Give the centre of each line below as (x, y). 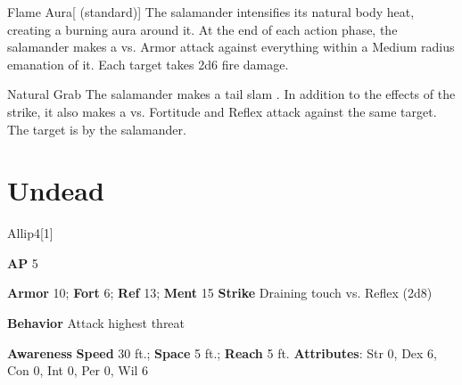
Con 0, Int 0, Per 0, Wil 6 (78, 370)
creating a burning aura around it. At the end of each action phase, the (202, 29)
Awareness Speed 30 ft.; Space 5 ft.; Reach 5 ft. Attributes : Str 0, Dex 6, (223, 352)
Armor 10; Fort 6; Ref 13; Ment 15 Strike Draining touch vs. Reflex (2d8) (220, 293)
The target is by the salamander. (97, 129)
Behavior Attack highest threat (96, 323)
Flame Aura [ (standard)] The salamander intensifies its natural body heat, (211, 12)
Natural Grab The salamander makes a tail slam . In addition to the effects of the (231, 94)
